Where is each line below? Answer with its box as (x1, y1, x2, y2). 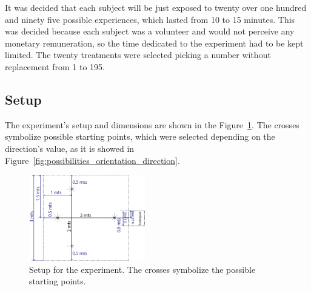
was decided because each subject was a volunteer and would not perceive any (5, 25, 295, 38)
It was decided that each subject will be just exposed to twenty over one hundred (5, 1, 307, 13)
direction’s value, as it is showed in (5, 142, 135, 154)
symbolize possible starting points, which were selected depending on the (5, 130, 275, 143)
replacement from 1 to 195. (5, 60, 105, 73)
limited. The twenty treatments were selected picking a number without (5, 48, 271, 61)
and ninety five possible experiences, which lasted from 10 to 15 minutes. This (5, 13, 295, 25)
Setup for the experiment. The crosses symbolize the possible (29, 263, 256, 275)
